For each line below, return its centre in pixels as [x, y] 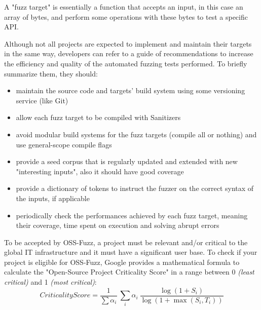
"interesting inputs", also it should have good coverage [100, 171]
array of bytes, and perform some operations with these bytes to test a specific [126, 16]
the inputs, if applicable [53, 198]
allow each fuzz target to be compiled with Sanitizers [98, 117]
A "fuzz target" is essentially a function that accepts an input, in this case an [124, 7]
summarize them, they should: [51, 73]
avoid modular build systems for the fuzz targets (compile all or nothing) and [136, 134]
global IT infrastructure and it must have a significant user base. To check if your [131, 252]
